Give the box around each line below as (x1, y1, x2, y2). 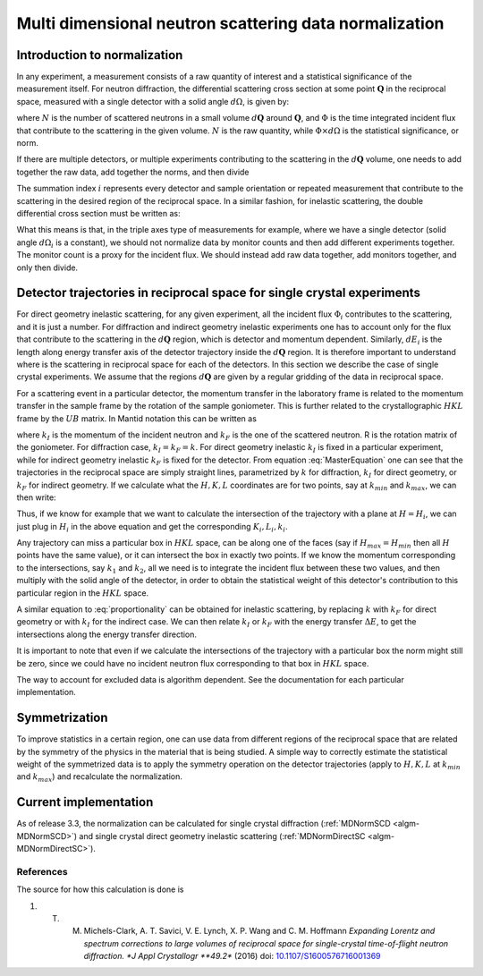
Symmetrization (16, 710, 108, 726)
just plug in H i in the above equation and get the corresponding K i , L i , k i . (16, 521, 288, 534)
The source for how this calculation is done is (16, 884, 184, 895)
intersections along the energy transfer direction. (16, 629, 197, 640)
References (16, 865, 68, 878)
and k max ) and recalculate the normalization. (16, 771, 182, 785)
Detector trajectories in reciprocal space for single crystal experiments (16, 285, 420, 301)
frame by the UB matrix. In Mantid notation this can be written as (16, 412, 257, 424)
